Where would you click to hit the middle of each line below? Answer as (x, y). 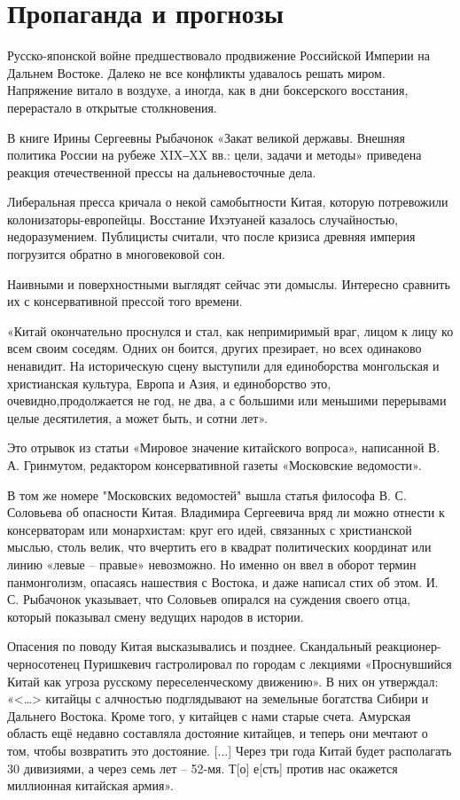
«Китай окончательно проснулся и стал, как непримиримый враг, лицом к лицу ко (230, 330)
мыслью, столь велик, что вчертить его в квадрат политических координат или (219, 547)
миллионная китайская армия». (90, 785)
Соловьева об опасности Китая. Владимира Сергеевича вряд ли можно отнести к (226, 512)
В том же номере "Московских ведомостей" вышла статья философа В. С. (207, 494)
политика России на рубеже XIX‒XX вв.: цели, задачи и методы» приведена (214, 155)
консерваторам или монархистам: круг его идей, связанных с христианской (210, 529)
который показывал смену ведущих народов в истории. (156, 616)
